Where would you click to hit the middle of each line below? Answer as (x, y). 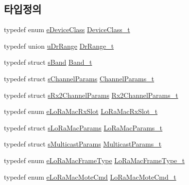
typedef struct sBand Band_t (48, 62)
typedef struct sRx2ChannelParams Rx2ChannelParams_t (91, 95)
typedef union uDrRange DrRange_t (59, 46)
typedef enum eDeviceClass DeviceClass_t (67, 29)
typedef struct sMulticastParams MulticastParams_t (83, 144)
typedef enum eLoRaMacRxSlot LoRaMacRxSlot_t (81, 111)
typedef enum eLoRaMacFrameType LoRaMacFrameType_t (94, 160)
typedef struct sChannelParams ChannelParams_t (79, 78)
